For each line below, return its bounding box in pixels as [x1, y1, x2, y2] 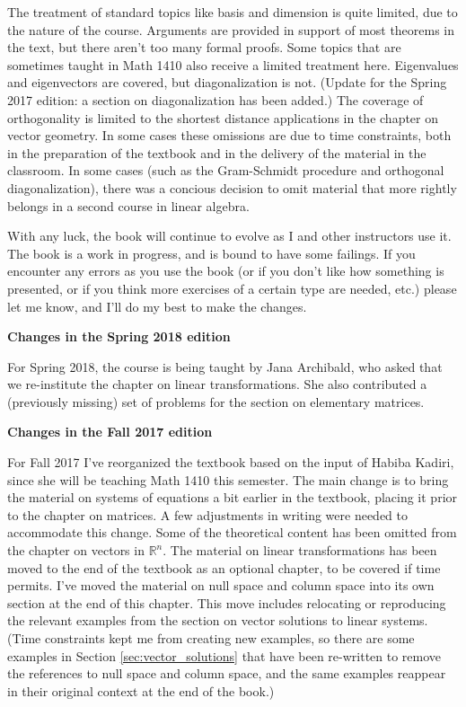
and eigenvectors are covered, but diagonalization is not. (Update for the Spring [7, 73, 447, 92]
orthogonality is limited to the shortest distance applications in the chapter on [7, 108, 439, 127]
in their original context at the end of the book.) [7, 681, 275, 700]
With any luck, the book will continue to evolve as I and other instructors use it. [7, 226, 452, 245]
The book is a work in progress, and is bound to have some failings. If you [7, 243, 416, 262]
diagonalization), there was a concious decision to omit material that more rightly [7, 178, 457, 197]
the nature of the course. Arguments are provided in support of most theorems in [7, 20, 455, 39]
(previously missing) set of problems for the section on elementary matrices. [7, 392, 425, 411]
